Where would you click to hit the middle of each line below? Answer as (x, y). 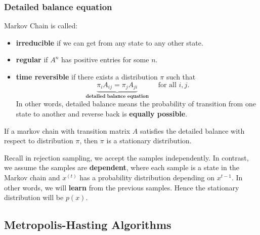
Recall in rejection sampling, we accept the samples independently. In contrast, (126, 157)
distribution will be (34, 197)
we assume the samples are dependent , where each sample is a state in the (122, 167)
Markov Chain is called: (41, 26)
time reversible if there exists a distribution (87, 76)
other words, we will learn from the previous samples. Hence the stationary (122, 187)
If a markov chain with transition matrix (67, 130)
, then (89, 141)
